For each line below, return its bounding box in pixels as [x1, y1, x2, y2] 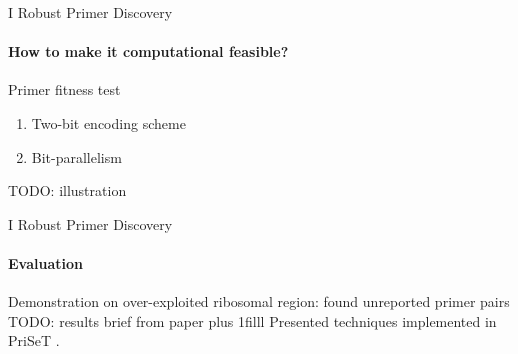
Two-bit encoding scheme [31, 112, 186, 133]
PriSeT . [8, 330, 60, 351]
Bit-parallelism [31, 146, 122, 167]
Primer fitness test [8, 79, 121, 100]
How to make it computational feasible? [8, 41, 289, 62]
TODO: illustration [8, 180, 127, 201]
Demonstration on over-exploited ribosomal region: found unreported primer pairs [8, 291, 510, 312]
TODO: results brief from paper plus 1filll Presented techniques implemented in [8, 310, 497, 331]
